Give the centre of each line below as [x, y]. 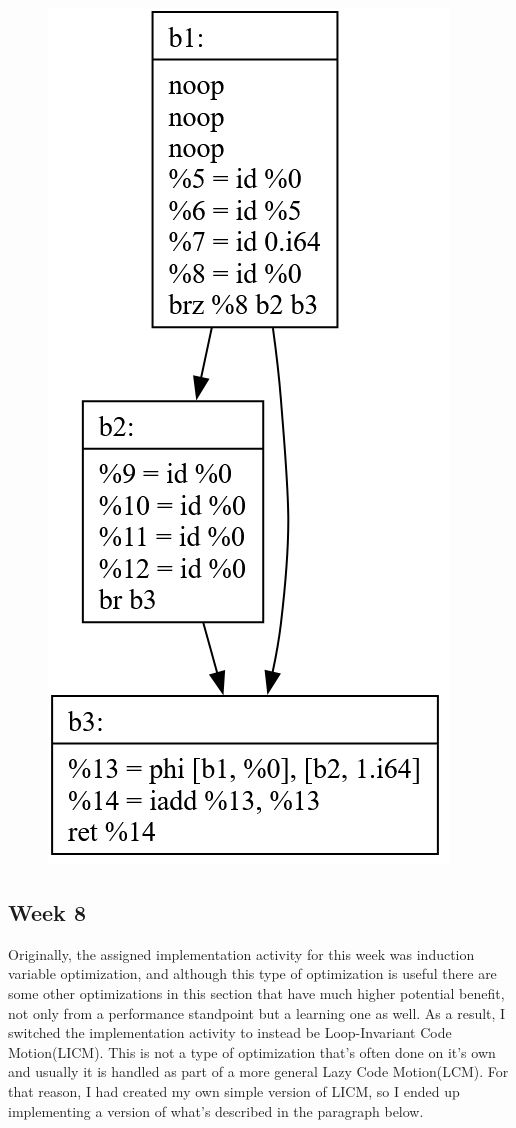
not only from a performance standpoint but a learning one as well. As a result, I [257, 1012]
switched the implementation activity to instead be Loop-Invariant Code [230, 1032]
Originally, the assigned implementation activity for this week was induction [241, 953]
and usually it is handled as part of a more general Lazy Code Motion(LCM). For [258, 1071]
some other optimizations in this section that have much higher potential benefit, [256, 992]
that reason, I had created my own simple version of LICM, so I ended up [234, 1090]
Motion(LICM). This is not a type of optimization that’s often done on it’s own [252, 1051]
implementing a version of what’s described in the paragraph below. [216, 1110]
